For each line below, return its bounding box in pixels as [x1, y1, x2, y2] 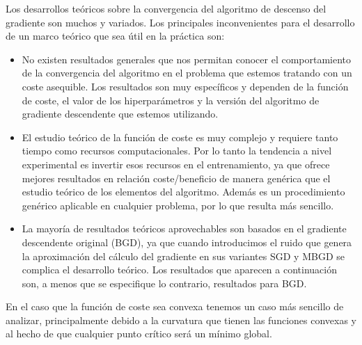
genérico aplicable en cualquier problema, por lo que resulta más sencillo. [22, 198, 334, 212]
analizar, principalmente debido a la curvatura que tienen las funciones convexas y [6, 312, 357, 327]
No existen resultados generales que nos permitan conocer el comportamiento [22, 51, 352, 66]
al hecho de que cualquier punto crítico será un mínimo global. [6, 326, 272, 341]
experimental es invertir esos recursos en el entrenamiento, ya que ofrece [22, 157, 330, 171]
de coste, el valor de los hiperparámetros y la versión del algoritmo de [22, 93, 320, 107]
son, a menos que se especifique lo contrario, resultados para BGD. [22, 275, 307, 290]
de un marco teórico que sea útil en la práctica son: [6, 29, 225, 43]
